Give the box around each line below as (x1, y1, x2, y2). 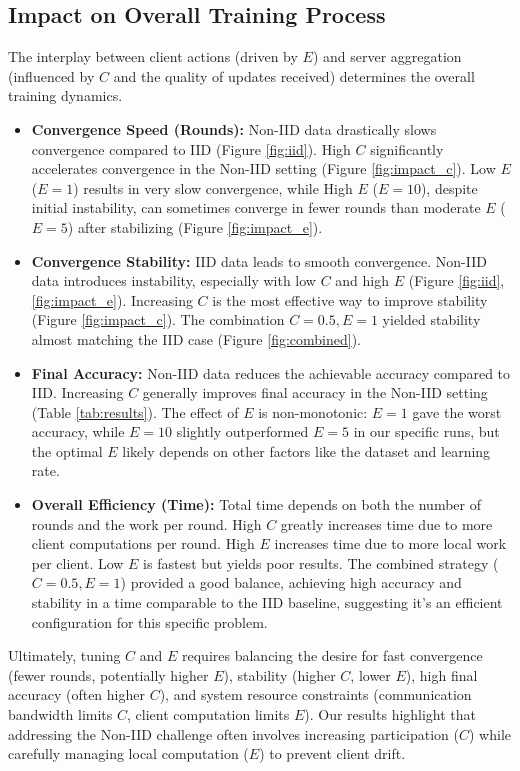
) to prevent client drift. (259, 743, 406, 764)
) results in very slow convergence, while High (73, 177, 353, 198)
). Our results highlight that (304, 704, 477, 725)
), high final (405, 664, 478, 685)
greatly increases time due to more (280, 513, 493, 534)
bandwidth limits (8, 704, 113, 725)
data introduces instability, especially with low (31, 270, 316, 291)
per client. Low (31, 552, 124, 573)
